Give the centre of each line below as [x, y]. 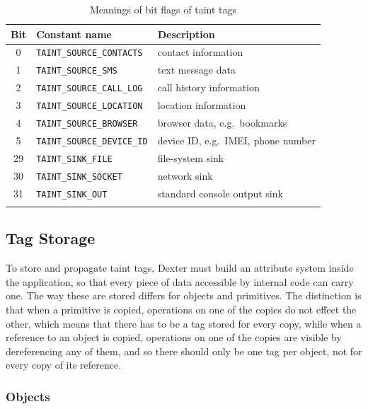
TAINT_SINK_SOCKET [79, 177]
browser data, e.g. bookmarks [222, 123]
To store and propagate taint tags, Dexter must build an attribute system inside [180, 268]
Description [186, 34]
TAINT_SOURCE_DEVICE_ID [92, 141]
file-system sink [191, 157]
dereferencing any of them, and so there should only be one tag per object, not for [184, 351]
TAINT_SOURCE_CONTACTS [90, 53]
